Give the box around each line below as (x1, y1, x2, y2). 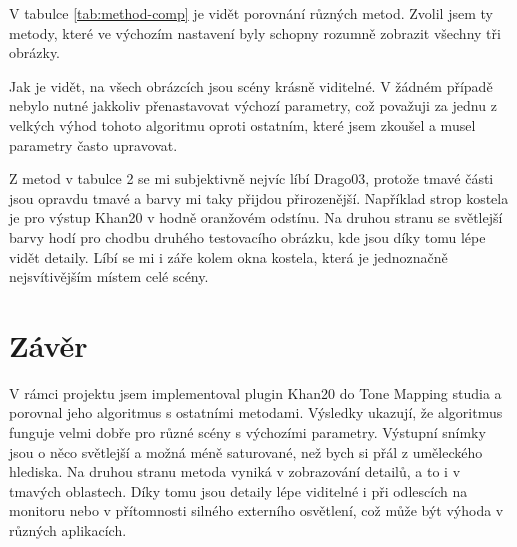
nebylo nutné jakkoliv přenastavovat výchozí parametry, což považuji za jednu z (9, 95, 497, 116)
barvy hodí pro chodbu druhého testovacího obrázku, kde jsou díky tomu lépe (9, 226, 486, 247)
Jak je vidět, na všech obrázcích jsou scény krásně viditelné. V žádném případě (9, 75, 493, 96)
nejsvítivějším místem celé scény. (9, 266, 209, 287)
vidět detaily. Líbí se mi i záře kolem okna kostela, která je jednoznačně (9, 246, 448, 267)
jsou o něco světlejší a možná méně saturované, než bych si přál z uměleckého (9, 441, 483, 462)
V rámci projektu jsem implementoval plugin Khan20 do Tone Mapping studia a (9, 382, 502, 403)
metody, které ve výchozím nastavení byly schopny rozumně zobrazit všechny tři (9, 22, 501, 43)
